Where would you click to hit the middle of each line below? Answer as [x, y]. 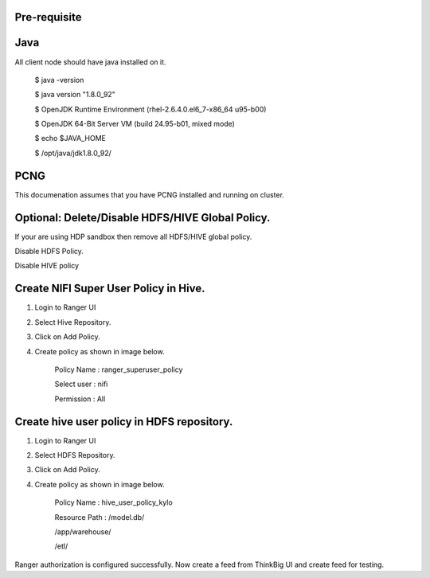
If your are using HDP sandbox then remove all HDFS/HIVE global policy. [133, 236]
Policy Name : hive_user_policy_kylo [113, 502]
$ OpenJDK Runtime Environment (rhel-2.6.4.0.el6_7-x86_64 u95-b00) [150, 109]
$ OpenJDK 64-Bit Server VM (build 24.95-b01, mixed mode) [135, 124]
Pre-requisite [48, 17]
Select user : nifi [81, 384]
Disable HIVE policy [47, 266]
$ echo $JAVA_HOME [70, 139]
